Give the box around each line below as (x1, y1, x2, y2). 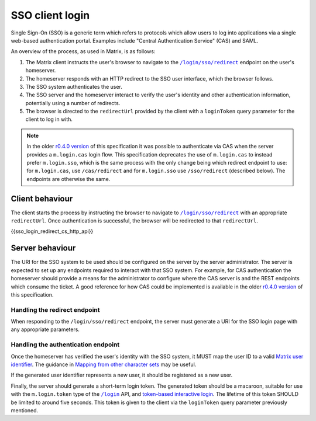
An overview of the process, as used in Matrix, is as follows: (11, 48, 156, 55)
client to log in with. (25, 116, 73, 123)
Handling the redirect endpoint (11, 305, 100, 314)
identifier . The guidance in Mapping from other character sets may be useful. (11, 361, 197, 368)
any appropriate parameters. (11, 326, 80, 333)
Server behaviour (11, 243, 76, 253)
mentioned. (11, 406, 39, 414)
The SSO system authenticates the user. (25, 83, 123, 90)
